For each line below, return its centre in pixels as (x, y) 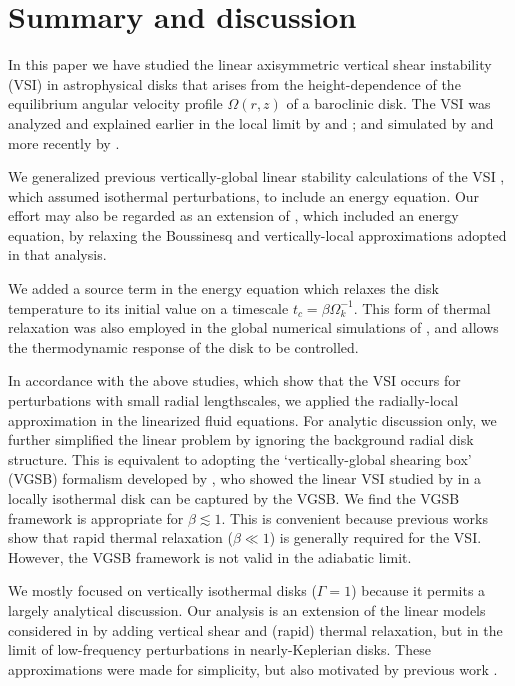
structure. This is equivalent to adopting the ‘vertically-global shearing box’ (240, 458)
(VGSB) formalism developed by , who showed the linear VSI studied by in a (245, 478)
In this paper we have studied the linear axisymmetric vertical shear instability (250, 64)
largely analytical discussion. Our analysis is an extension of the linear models (247, 609)
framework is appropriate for (96, 517)
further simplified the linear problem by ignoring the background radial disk (241, 439)
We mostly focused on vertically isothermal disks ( (162, 590)
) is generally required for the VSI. (375, 537)
